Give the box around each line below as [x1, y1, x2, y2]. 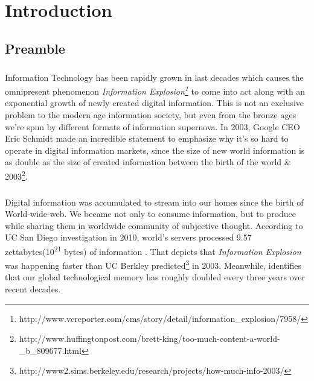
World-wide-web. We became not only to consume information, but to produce [5, 207, 296, 220]
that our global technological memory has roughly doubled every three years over [5, 271, 306, 283]
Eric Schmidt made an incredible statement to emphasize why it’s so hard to [5, 132, 289, 145]
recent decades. [5, 283, 61, 295]
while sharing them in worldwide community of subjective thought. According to [5, 219, 303, 231]
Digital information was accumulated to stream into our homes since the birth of [5, 195, 304, 208]
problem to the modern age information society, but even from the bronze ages [5, 108, 296, 121]
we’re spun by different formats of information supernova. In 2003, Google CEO [5, 120, 300, 133]
